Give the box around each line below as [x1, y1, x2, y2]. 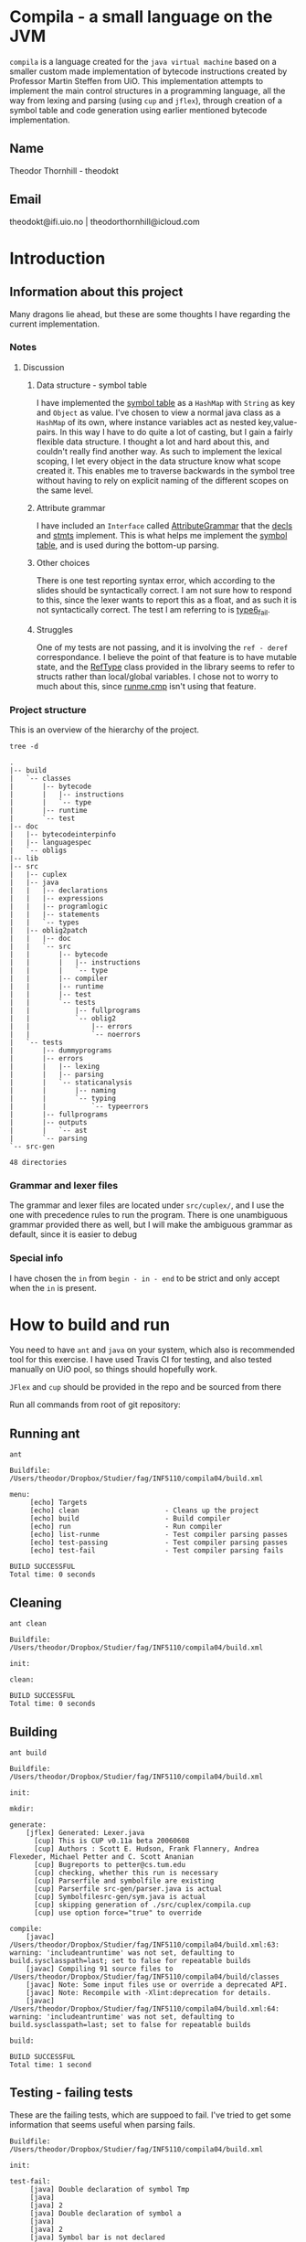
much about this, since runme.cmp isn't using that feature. [36, 680, 257, 691]
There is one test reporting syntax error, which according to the [36, 574, 276, 586]
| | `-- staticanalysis [9, 1077, 132, 1087]
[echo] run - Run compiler [29, 1522, 223, 1532]
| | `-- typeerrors [9, 1102, 149, 1111]
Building [9, 1724, 58, 1739]
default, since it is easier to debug [9, 1229, 138, 1240]
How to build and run [9, 1314, 171, 1335]
